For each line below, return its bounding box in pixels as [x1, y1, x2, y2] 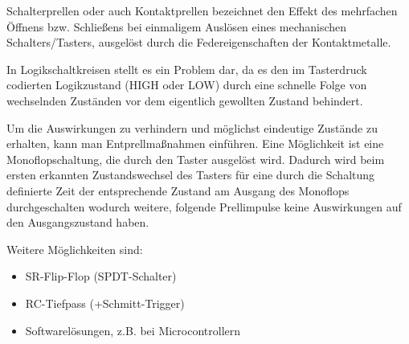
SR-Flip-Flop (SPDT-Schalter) [25, 268, 177, 285]
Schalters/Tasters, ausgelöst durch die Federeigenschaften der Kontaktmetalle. [6, 34, 391, 51]
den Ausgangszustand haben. [6, 214, 149, 231]
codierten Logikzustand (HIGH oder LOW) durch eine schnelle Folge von [6, 76, 367, 93]
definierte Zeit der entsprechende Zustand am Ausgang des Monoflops [6, 182, 350, 199]
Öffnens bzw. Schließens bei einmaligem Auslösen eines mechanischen [6, 18, 347, 35]
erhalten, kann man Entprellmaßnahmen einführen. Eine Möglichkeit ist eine [6, 135, 384, 152]
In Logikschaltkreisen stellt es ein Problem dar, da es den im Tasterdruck [6, 60, 367, 77]
